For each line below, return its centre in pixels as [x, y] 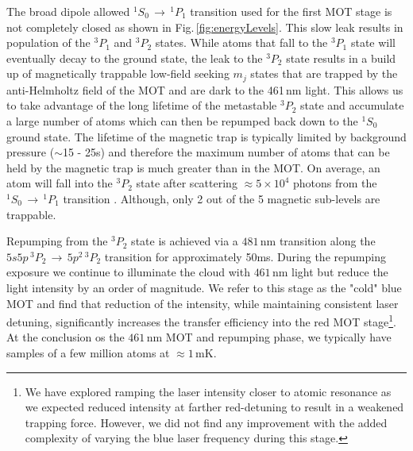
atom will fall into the [60, 183]
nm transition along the [318, 241]
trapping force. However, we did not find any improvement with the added [206, 422]
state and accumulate [352, 105]
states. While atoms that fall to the [241, 42]
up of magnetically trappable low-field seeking [118, 73]
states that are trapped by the [324, 73]
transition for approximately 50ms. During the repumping [245, 256]
